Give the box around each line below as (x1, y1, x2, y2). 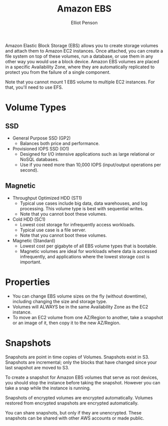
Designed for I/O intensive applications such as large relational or (20, 151, 155, 157)
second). (20, 167, 39, 173)
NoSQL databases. (20, 156, 59, 162)
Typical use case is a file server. (20, 227, 86, 233)
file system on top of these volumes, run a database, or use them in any (5, 53, 153, 59)
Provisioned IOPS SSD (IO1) (12, 146, 69, 152)
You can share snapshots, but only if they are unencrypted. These (5, 409, 142, 415)
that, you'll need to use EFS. (5, 84, 63, 90)
